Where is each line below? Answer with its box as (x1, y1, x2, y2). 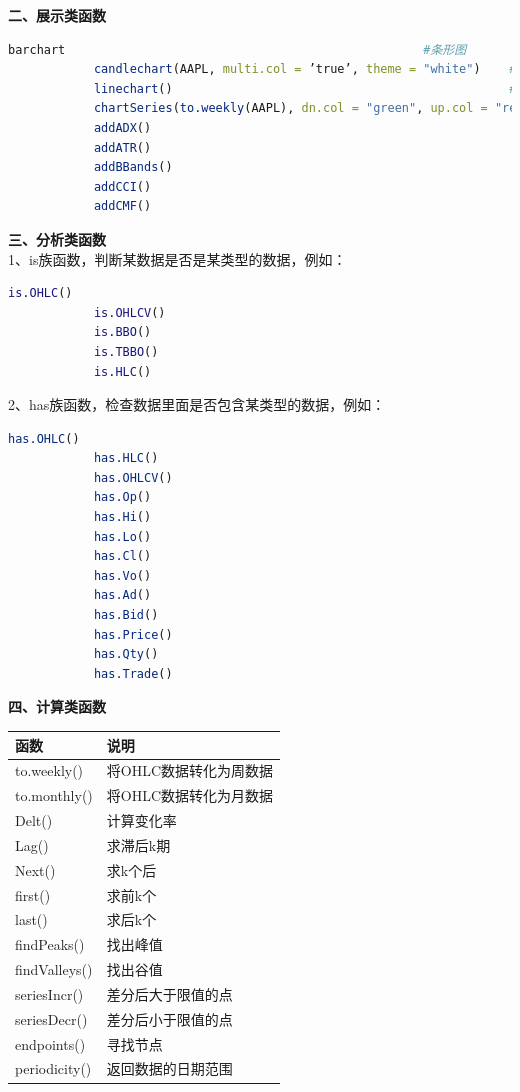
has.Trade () (93, 666, 173, 681)
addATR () (93, 140, 152, 155)
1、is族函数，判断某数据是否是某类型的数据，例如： (8, 248, 347, 269)
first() (15, 884, 51, 905)
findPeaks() (15, 934, 85, 955)
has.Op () (93, 490, 152, 505)
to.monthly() (15, 785, 93, 806)
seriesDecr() (15, 1008, 88, 1029)
